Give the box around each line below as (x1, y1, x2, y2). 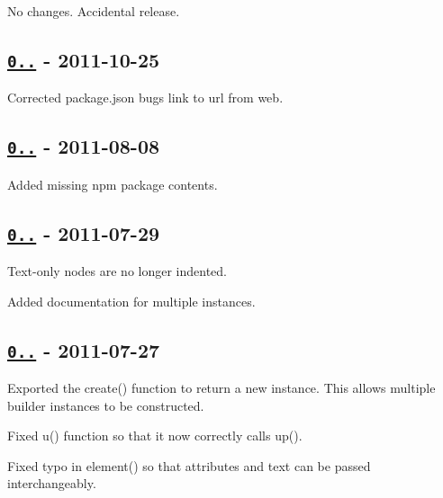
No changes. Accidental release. (7, 2, 180, 20)
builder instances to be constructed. (7, 396, 204, 414)
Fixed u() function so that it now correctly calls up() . (7, 426, 303, 445)
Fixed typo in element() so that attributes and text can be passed (7, 456, 371, 475)
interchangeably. (7, 474, 96, 493)
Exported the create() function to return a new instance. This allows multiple (7, 378, 436, 397)
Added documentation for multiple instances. (7, 291, 256, 310)
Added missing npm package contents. (7, 174, 218, 193)
